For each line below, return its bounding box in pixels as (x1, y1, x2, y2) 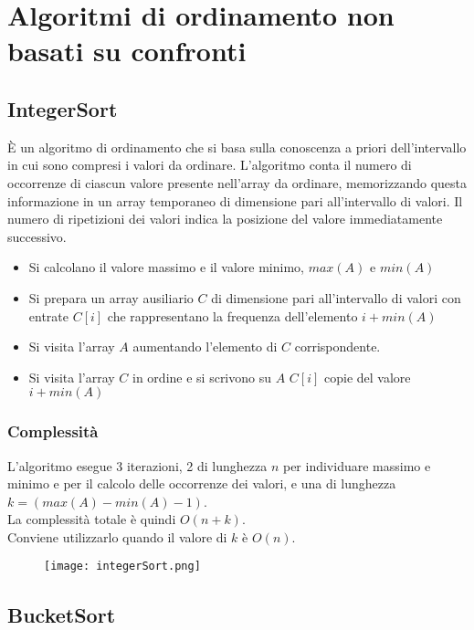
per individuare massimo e (282, 456, 431, 475)
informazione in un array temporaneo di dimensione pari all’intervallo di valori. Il (7, 191, 463, 210)
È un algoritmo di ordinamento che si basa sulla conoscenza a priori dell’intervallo (7, 137, 467, 156)
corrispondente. (294, 337, 381, 356)
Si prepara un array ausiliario (28, 288, 194, 307)
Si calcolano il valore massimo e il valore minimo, (28, 257, 304, 277)
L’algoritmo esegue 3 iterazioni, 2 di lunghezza (7, 456, 268, 475)
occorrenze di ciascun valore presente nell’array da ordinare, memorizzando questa (7, 173, 468, 192)
